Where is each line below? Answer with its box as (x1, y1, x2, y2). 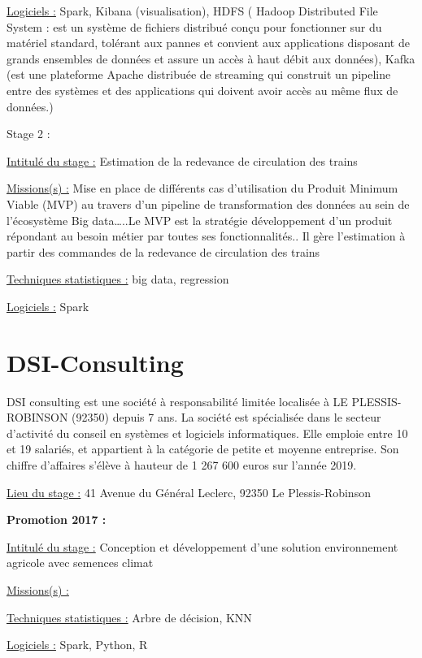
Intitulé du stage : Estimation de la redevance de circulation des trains (7, 152, 358, 169)
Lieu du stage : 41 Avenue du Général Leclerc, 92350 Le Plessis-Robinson (7, 483, 371, 500)
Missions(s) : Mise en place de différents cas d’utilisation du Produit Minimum (7, 180, 398, 197)
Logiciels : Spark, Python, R (7, 636, 148, 653)
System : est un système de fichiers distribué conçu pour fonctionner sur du (7, 18, 382, 35)
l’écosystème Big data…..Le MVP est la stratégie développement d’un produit (7, 211, 393, 228)
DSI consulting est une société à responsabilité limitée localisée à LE (7, 392, 348, 409)
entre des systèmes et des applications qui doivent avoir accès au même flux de (7, 81, 398, 98)
